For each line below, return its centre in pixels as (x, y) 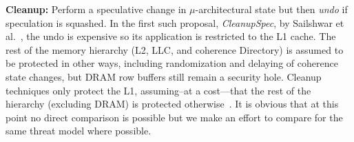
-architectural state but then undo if (271, 9)
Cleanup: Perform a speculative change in (96, 9)
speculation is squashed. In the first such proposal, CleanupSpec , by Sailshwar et (175, 22)
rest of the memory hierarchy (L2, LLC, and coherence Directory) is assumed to (175, 49)
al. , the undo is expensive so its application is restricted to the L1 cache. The (171, 36)
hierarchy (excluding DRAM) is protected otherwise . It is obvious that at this (172, 104)
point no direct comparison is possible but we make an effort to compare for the (174, 117)
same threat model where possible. (79, 131)
